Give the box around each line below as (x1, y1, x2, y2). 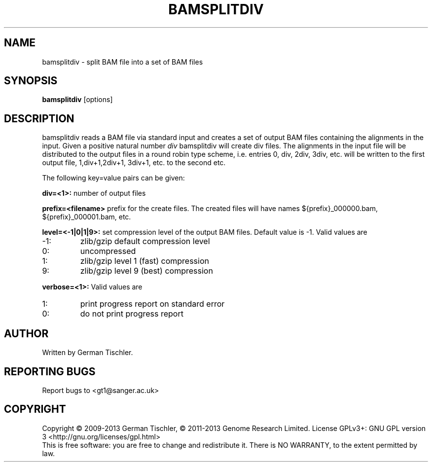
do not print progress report (80, 309, 183, 319)
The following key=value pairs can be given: (42, 174, 185, 182)
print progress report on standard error (80, 299, 225, 309)
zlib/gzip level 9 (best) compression (80, 266, 213, 276)
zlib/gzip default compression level (80, 236, 210, 247)
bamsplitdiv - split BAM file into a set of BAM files (42, 57, 203, 66)
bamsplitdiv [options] (42, 95, 113, 104)
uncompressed (80, 246, 136, 256)
